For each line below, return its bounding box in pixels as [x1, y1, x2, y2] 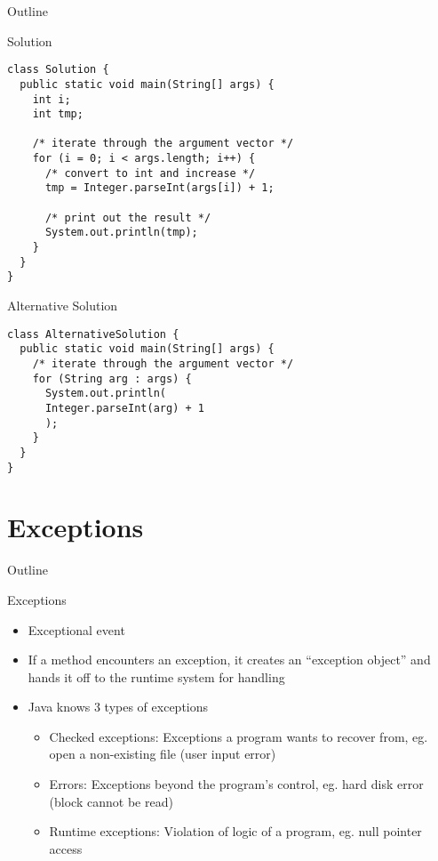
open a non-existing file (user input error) [49, 744, 276, 763]
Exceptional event [28, 620, 125, 639]
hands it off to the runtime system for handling [28, 667, 285, 686]
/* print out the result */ [44, 211, 211, 224]
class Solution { [7, 63, 109, 76]
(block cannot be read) [49, 792, 173, 810]
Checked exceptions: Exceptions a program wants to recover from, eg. [49, 727, 428, 745]
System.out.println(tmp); [44, 226, 198, 239]
